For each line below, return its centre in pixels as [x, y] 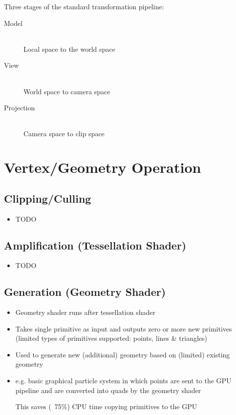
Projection [20, 108]
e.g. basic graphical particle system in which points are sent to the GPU [123, 381]
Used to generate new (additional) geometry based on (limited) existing [123, 354]
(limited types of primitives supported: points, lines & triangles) [111, 338]
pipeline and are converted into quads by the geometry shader [108, 390]
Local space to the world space [69, 49]
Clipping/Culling [48, 198]
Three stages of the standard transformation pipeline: [84, 6]
